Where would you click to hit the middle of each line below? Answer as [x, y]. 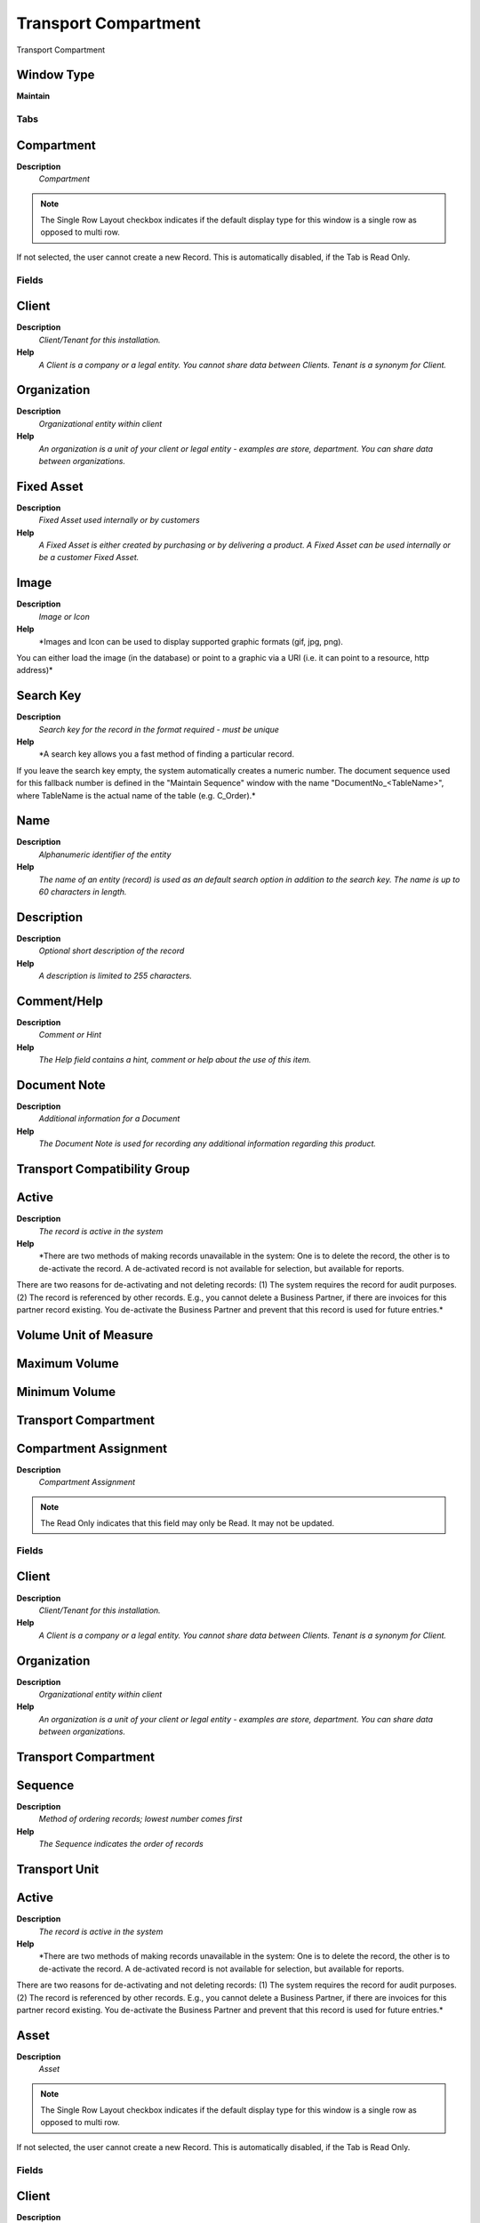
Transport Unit [58, 1870]
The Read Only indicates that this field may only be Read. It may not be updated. [188, 1523]
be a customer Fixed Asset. [89, 558]
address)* [35, 670]
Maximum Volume [68, 1364]
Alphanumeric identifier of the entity [105, 855]
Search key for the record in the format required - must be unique [159, 729]
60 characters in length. [83, 892]
